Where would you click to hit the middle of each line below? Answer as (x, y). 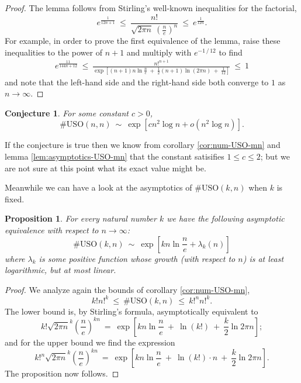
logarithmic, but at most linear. (60, 270)
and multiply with (159, 52)
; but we (275, 156)
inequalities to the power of (53, 52)
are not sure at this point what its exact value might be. (105, 168)
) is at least (263, 258)
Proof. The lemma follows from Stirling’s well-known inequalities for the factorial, (151, 8)
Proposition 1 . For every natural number (81, 218)
